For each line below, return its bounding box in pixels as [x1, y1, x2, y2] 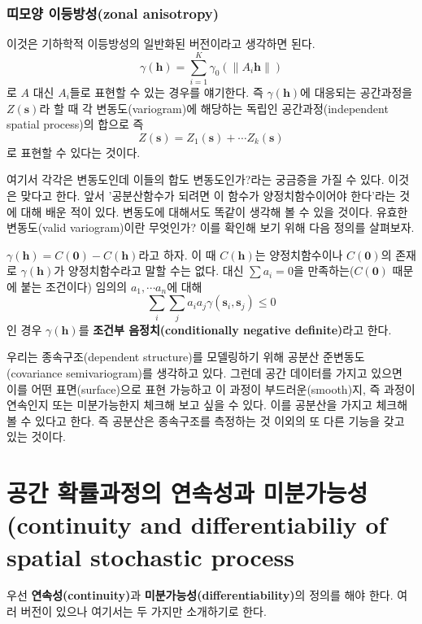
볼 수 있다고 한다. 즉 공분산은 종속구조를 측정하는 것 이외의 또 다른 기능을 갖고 [7, 412, 405, 429]
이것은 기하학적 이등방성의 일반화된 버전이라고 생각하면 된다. [7, 35, 315, 52]
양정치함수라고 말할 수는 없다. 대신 [67, 262, 244, 279]
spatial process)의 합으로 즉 [7, 116, 144, 133]
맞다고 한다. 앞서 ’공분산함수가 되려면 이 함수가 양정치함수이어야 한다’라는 [20, 186, 396, 203]
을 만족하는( [293, 262, 355, 279]
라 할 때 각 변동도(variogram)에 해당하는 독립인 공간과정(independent [39, 99, 389, 116]
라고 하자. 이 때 [138, 246, 216, 263]
